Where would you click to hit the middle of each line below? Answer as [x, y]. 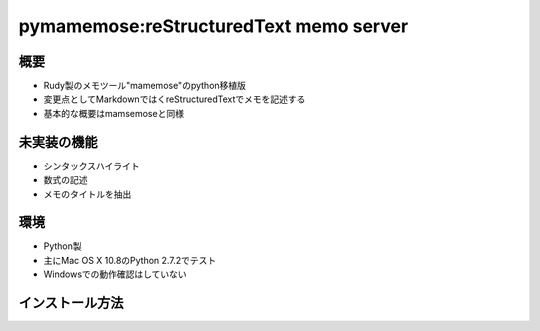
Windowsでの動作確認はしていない [115, 274]
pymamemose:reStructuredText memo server [213, 26]
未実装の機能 [58, 141]
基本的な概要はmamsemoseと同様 [114, 113]
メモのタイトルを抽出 [87, 194]
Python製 [62, 246]
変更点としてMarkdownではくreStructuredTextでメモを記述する [174, 99]
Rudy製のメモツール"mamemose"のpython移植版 [145, 86]
